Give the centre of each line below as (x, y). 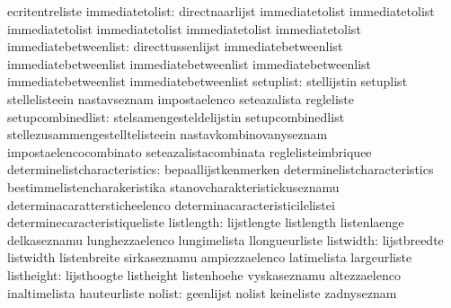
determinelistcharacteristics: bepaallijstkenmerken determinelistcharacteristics (221, 169)
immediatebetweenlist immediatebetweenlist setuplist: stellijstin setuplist (208, 81)
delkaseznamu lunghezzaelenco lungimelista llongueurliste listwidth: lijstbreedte (225, 239)
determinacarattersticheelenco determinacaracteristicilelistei (171, 204)
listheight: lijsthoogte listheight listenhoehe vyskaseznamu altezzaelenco (204, 274)
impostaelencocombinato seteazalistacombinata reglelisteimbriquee (190, 151)
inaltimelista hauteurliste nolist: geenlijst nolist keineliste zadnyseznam (202, 292)
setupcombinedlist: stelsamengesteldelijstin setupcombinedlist (176, 116)
